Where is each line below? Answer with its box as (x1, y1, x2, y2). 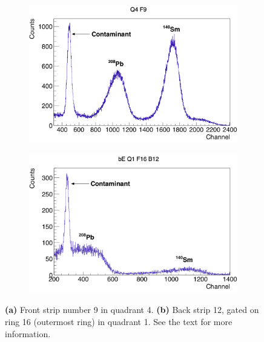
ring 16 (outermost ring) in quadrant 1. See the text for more (5, 315, 233, 327)
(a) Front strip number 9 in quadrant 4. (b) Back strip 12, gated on (5, 303, 259, 316)
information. (5, 327, 51, 340)
